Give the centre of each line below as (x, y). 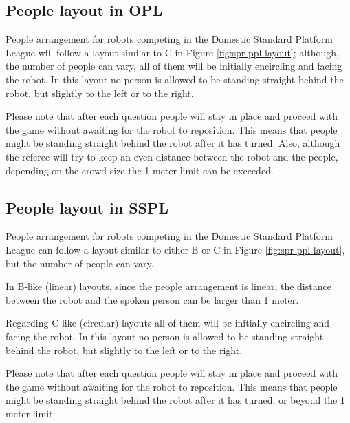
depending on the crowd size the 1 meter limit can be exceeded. (140, 170)
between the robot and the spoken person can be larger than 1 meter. (152, 299)
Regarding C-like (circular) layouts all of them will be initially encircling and (168, 323)
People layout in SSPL (87, 207)
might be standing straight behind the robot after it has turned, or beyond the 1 (175, 400)
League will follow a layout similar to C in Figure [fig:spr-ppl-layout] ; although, (172, 52)
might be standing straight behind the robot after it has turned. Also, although (173, 143)
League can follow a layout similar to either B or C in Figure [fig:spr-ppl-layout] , (175, 249)
